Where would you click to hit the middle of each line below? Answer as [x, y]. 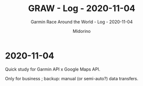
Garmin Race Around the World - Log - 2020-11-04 [82, 22]
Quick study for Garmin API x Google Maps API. [53, 69]
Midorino [82, 31]
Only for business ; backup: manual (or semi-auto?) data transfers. [72, 78]
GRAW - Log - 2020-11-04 [82, 8]
